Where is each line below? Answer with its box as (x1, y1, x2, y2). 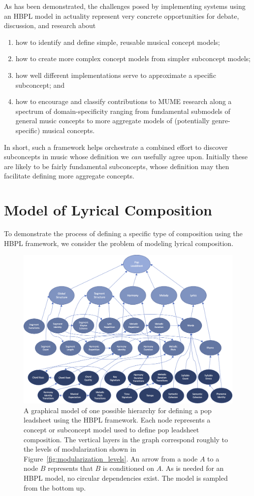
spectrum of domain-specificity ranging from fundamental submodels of (15, 106, 230, 116)
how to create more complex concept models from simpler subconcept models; (15, 53, 251, 64)
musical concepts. (42, 125, 95, 135)
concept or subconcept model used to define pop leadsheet (24, 425, 199, 435)
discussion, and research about (4, 20, 96, 31)
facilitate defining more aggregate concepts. (4, 171, 134, 181)
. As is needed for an (161, 463, 224, 473)
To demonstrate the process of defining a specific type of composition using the (4, 228, 243, 239)
